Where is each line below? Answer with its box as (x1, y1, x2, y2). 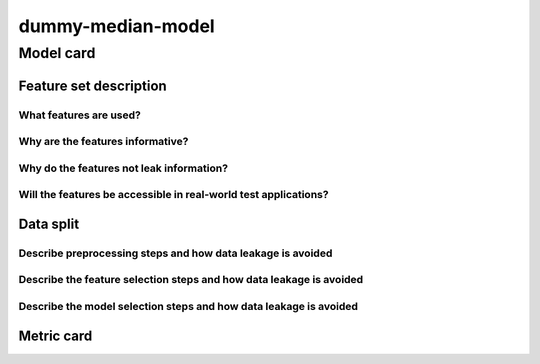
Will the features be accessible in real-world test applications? (18, 188, 329, 202)
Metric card (18, 327, 93, 344)
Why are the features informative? (18, 135, 189, 149)
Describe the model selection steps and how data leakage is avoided (18, 299, 359, 313)
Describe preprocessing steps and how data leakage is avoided (18, 246, 333, 260)
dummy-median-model (18, 15, 215, 37)
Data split (18, 215, 80, 232)
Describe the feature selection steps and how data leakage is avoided (18, 273, 364, 287)
